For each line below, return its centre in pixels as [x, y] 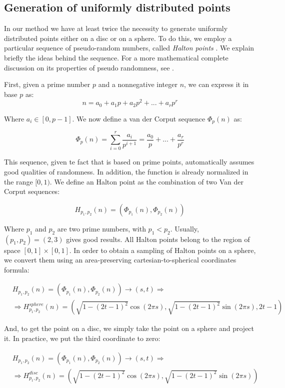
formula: [17, 269]
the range [18, 181]
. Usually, [184, 228]
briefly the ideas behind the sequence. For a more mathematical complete [116, 57]
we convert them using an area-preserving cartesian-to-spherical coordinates [120, 260]
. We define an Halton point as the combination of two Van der [146, 181]
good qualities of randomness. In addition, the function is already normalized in [126, 172]
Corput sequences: [32, 191]
